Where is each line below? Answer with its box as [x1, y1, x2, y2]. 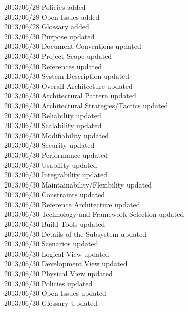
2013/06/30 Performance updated [4, 149, 108, 160]
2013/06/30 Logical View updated [4, 248, 109, 259]
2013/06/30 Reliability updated [4, 110, 101, 120]
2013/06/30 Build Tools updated [4, 219, 105, 229]
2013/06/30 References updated [4, 60, 102, 71]
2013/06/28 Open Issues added [4, 11, 100, 22]
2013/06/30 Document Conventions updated [4, 41, 141, 51]
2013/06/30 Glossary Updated [4, 297, 98, 308]
